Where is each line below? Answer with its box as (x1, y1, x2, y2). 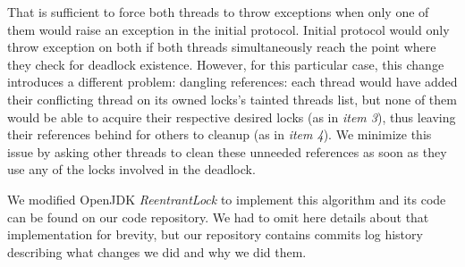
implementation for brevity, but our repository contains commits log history (7, 225, 423, 244)
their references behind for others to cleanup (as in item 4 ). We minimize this (7, 125, 432, 144)
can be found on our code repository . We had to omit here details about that (7, 207, 429, 226)
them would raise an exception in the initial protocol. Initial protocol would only (7, 20, 450, 38)
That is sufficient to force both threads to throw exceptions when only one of (7, 3, 429, 21)
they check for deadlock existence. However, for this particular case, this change (7, 54, 444, 73)
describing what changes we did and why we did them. (7, 242, 307, 261)
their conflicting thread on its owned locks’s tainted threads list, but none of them (7, 89, 457, 108)
